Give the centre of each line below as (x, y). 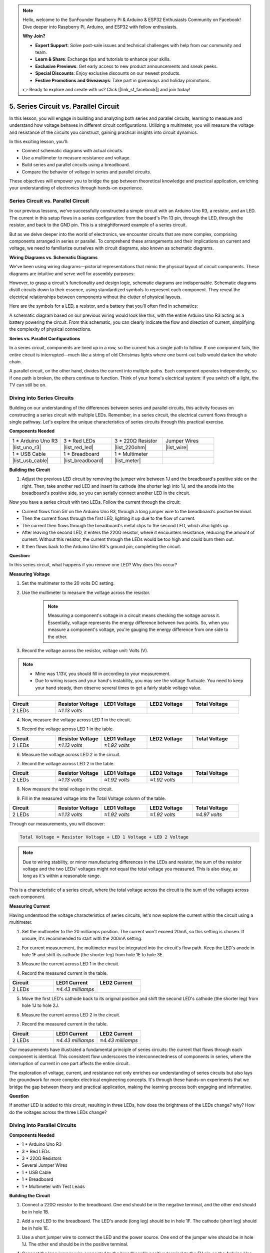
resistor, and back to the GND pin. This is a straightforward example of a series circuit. (98, 225)
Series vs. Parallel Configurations (45, 338)
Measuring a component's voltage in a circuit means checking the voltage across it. (134, 615)
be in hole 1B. (35, 1212)
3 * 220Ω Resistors (42, 1158)
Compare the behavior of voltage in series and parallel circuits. (86, 172)
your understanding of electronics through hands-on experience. (76, 188)
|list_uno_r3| (27, 447)
